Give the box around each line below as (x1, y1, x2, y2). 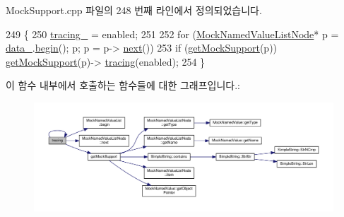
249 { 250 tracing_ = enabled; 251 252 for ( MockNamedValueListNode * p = (6, 26, 339, 41)
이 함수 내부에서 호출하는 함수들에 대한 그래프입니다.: (6, 78, 240, 93)
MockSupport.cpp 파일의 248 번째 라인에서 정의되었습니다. (6, 3, 262, 17)
